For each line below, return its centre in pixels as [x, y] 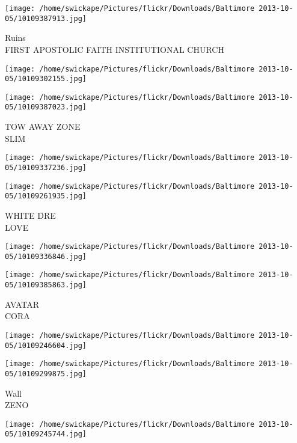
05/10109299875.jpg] [46, 374]
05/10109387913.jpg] [46, 18]
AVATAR [22, 304]
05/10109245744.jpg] [46, 434]
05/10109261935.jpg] [46, 196]
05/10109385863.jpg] [46, 285]
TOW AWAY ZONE [43, 127]
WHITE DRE [30, 215]
